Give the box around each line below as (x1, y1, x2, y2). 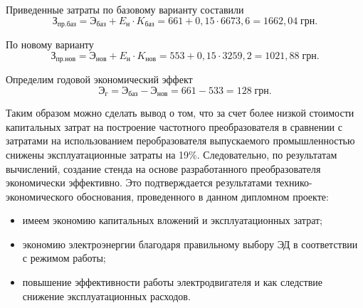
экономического (6, 188, 73, 203)
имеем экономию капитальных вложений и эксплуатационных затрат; (22, 213, 323, 228)
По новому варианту (6, 37, 94, 52)
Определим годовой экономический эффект (6, 72, 193, 87)
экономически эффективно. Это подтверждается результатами (6, 175, 273, 190)
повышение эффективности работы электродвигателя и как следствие (22, 275, 322, 290)
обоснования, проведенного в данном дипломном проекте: (76, 188, 329, 203)
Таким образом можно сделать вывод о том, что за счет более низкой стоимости (6, 105, 354, 120)
